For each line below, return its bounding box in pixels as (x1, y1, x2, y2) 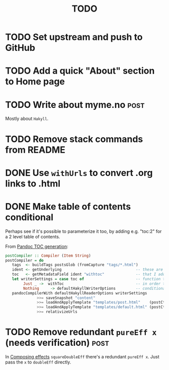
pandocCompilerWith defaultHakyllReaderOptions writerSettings (12, 290, 147, 295)
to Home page (5, 76, 65, 87)
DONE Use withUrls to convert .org (5, 167, 153, 178)
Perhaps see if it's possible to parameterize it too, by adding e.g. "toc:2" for (5, 228, 162, 234)
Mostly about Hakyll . (5, 115, 49, 121)
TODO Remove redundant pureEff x (5, 326, 157, 338)
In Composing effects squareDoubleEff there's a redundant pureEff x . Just (5, 353, 159, 359)
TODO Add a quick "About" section (5, 65, 155, 77)
